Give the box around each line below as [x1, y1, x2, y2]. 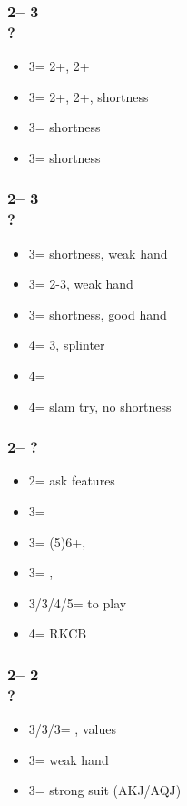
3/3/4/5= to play [28, 593, 127, 612]
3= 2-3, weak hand [28, 274, 133, 293]
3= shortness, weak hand [28, 243, 168, 262]
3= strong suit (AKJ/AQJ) [28, 780, 182, 800]
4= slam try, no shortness [28, 396, 172, 415]
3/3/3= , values [28, 719, 116, 739]
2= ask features [28, 471, 115, 490]
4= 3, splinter [28, 335, 105, 354]
